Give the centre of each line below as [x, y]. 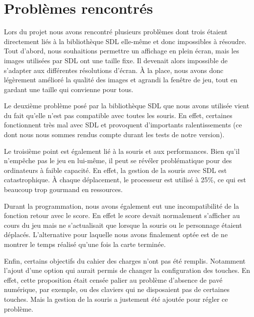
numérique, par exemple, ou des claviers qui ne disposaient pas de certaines [117, 289]
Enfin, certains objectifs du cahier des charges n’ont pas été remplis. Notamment [125, 260]
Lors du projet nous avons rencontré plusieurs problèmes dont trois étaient [116, 32]
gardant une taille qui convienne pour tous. [69, 89]
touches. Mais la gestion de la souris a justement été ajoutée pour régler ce [116, 299]
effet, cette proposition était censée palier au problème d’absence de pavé [113, 280]
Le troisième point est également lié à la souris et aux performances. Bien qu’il [122, 151]
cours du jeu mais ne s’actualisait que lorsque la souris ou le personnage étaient [123, 225]
